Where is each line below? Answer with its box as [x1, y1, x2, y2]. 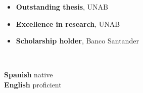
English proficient [4, 79, 62, 89]
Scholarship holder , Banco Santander [16, 35, 139, 46]
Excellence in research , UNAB [16, 18, 120, 29]
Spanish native [4, 69, 53, 80]
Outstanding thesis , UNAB [16, 2, 108, 12]
